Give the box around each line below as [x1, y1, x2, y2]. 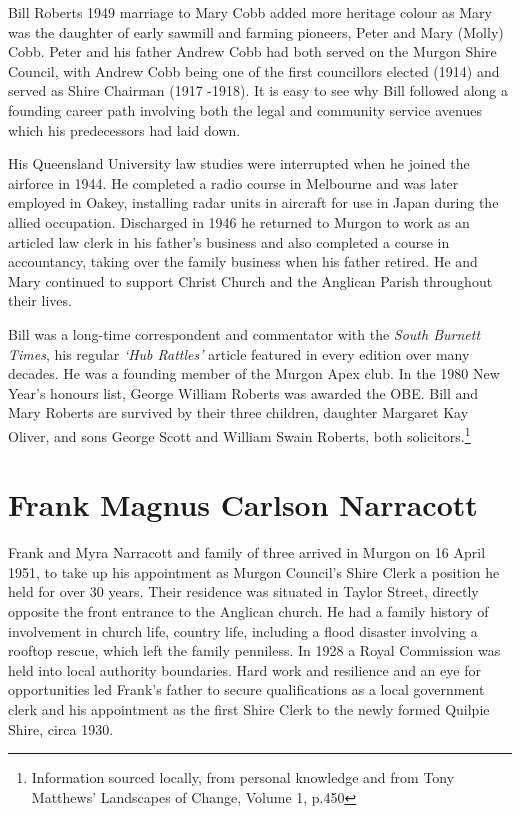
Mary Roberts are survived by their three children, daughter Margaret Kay [8, 402, 469, 423]
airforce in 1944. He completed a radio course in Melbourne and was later [8, 172, 459, 193]
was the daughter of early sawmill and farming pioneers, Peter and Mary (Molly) [8, 21, 504, 42]
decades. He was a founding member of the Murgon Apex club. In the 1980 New [8, 363, 500, 384]
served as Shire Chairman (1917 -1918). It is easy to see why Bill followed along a [8, 80, 508, 101]
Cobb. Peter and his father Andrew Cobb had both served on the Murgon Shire [8, 41, 497, 62]
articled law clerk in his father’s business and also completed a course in [8, 231, 450, 252]
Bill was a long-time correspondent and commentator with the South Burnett [8, 323, 481, 344]
